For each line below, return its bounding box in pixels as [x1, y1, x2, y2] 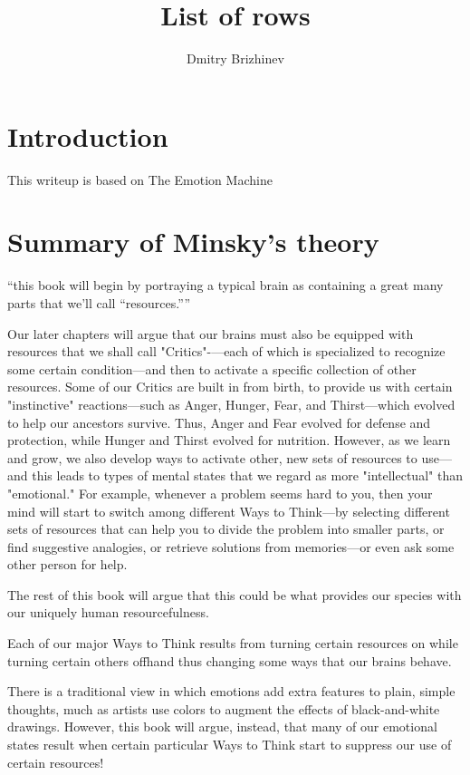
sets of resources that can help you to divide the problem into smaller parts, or [7, 519, 445, 538]
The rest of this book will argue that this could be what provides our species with [7, 585, 462, 604]
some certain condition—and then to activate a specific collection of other [7, 359, 417, 378]
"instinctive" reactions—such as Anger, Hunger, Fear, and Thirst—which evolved [7, 394, 456, 413]
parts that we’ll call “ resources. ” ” [7, 293, 191, 312]
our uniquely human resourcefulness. [7, 603, 209, 622]
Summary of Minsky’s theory [7, 223, 379, 260]
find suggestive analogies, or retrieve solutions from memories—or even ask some [7, 537, 455, 556]
